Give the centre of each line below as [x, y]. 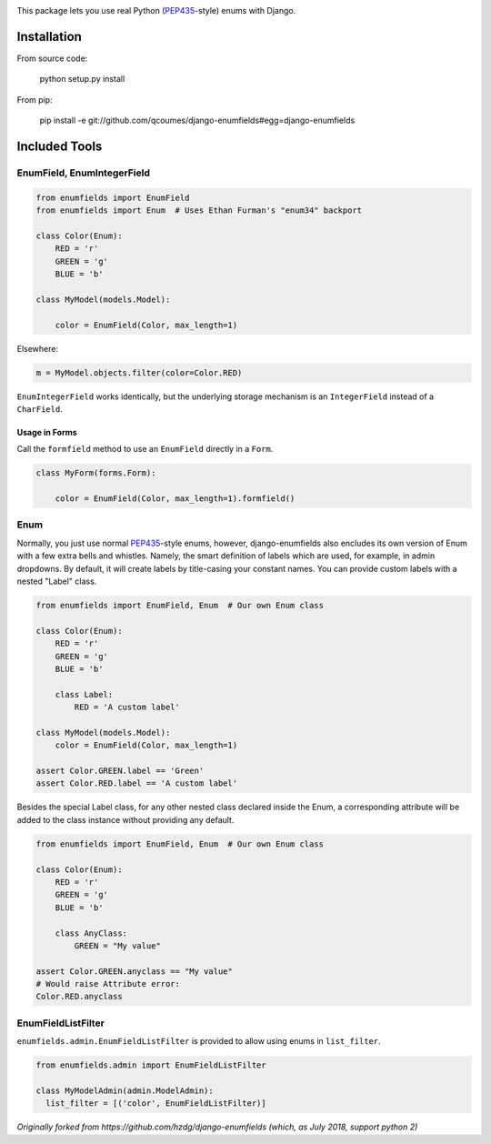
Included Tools [60, 146]
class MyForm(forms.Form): [96, 473]
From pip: [35, 99]
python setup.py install [82, 79]
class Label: [84, 694]
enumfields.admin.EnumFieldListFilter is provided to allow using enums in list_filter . [199, 1041]
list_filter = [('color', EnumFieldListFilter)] [156, 1104]
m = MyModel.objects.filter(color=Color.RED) [139, 372]
